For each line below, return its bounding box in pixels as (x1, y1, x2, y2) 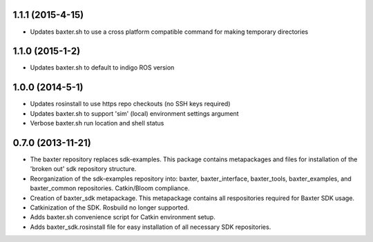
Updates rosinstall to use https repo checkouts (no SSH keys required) (30, 100, 231, 108)
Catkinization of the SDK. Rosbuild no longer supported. (30, 203, 189, 212)
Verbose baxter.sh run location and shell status (30, 119, 164, 128)
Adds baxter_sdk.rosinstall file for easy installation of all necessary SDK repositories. (30, 223, 271, 231)
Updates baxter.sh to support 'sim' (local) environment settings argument (30, 109, 239, 117)
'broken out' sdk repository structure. (30, 165, 137, 173)
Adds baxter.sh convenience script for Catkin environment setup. (30, 213, 216, 221)
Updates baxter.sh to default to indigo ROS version (30, 63, 175, 72)
